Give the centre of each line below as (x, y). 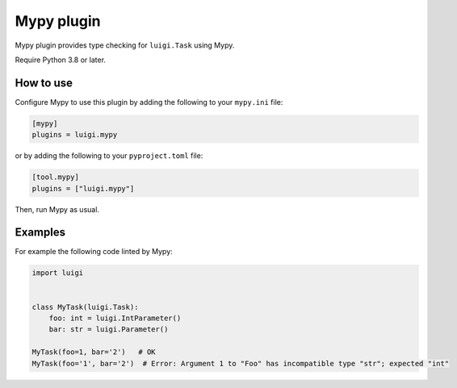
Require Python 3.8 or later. (61, 60)
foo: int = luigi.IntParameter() (115, 318)
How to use (44, 83)
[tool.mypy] (56, 177)
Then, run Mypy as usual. (57, 209)
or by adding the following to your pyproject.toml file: (109, 156)
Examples (40, 233)
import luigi (58, 273)
